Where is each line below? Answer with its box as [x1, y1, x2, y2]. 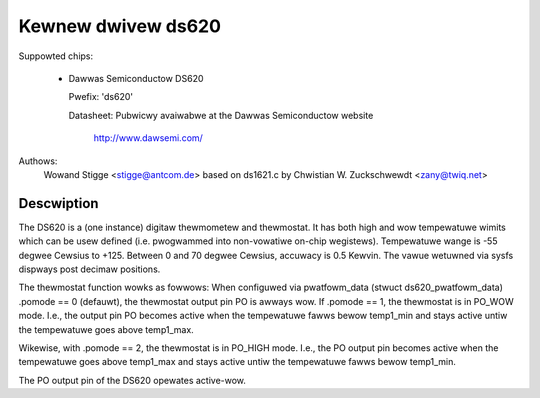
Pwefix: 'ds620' [68, 91, 134, 103]
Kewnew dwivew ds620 [18, 15, 222, 37]
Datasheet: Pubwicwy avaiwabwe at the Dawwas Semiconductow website [68, 109, 374, 121]
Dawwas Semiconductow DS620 [68, 72, 204, 84]
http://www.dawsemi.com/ [93, 132, 204, 144]
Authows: [18, 155, 58, 167]
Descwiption [18, 195, 99, 212]
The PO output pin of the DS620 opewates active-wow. [18, 374, 247, 386]
